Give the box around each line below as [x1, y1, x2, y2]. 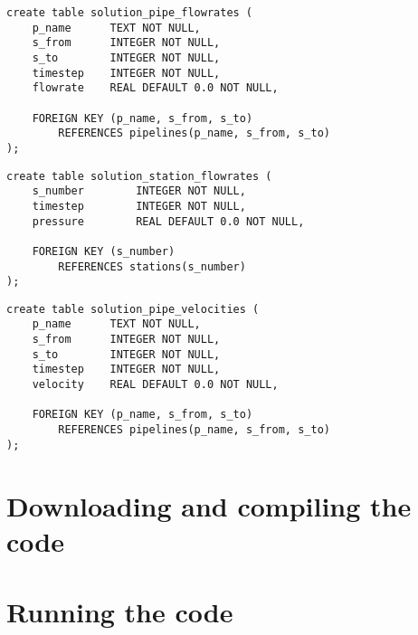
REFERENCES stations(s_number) [58, 260, 246, 273]
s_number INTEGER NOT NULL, [32, 185, 246, 198]
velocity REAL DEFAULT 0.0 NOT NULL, [32, 378, 279, 392]
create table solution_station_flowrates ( [6, 169, 272, 183]
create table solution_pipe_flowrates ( [6, 6, 253, 19]
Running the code [6, 593, 233, 630]
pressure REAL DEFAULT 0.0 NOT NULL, [32, 214, 305, 228]
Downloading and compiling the [6, 487, 412, 524]
